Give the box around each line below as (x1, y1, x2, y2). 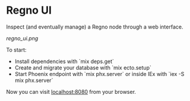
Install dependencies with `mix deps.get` (14, 58, 115, 65)
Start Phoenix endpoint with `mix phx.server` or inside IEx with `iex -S (14, 70, 185, 77)
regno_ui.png (6, 34, 39, 42)
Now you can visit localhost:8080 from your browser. (6, 88, 137, 95)
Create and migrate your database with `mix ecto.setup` (14, 64, 151, 71)
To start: (6, 46, 27, 53)
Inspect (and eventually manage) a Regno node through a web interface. (6, 23, 183, 30)
